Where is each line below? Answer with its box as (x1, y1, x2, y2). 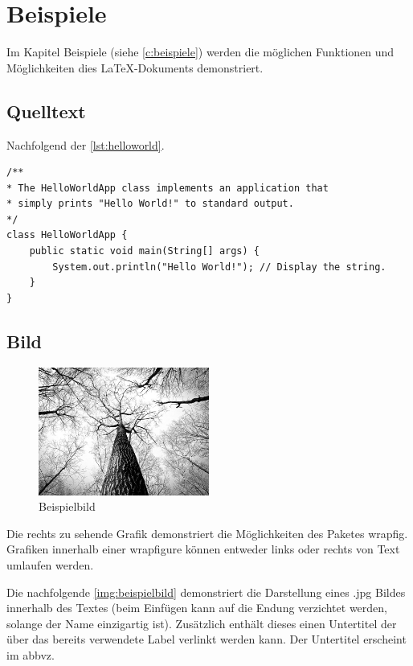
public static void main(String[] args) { (29, 245, 260, 257)
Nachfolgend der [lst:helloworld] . (6, 136, 165, 153)
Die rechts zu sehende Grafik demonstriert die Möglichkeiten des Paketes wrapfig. (6, 524, 408, 541)
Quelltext (6, 98, 86, 123)
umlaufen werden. (6, 557, 94, 573)
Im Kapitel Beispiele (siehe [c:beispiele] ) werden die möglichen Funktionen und (6, 43, 395, 60)
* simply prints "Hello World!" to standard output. (6, 198, 294, 210)
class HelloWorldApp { (6, 229, 128, 241)
